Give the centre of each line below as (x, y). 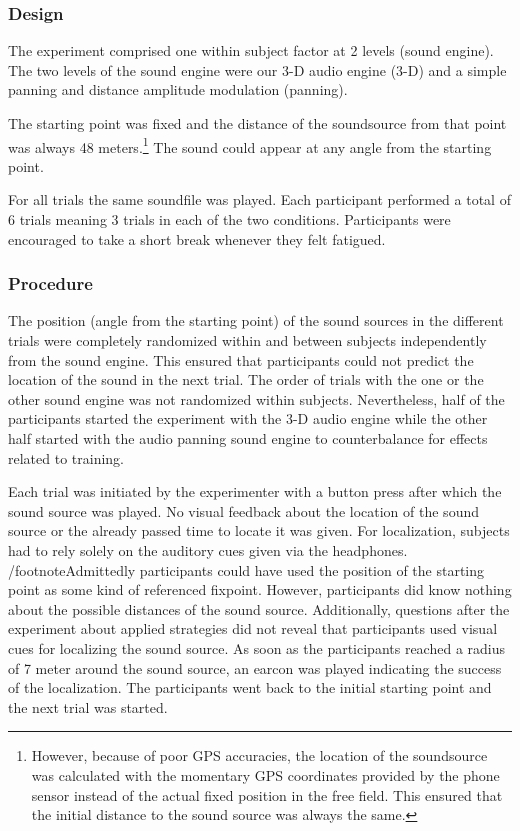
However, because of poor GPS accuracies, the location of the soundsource (259, 755)
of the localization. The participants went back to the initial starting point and (250, 687)
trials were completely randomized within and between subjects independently (247, 340)
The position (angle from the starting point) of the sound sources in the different (256, 320)
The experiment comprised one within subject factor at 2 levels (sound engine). (251, 50)
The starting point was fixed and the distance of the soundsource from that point (257, 123)
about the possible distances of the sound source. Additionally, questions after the (259, 608)
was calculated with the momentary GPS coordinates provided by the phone (265, 774)
